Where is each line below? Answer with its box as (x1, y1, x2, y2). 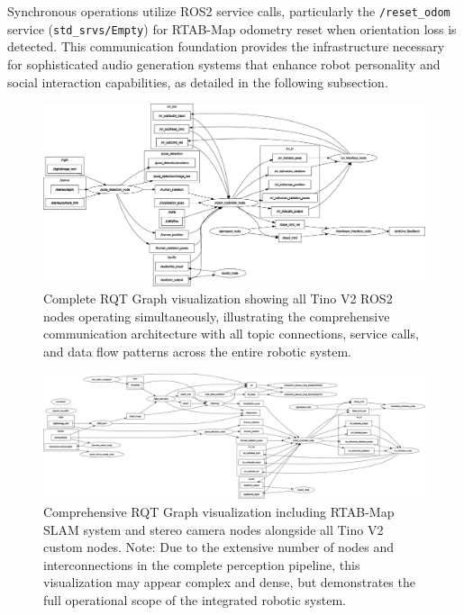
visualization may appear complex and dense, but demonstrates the (43, 573, 415, 592)
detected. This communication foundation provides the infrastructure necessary (7, 37, 445, 56)
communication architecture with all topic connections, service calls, (43, 324, 419, 343)
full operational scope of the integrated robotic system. (43, 591, 346, 610)
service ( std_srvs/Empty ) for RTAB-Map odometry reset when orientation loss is (7, 19, 457, 38)
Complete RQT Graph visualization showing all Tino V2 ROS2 (43, 289, 393, 308)
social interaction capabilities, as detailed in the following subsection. (7, 72, 388, 91)
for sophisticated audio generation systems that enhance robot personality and (7, 54, 441, 73)
